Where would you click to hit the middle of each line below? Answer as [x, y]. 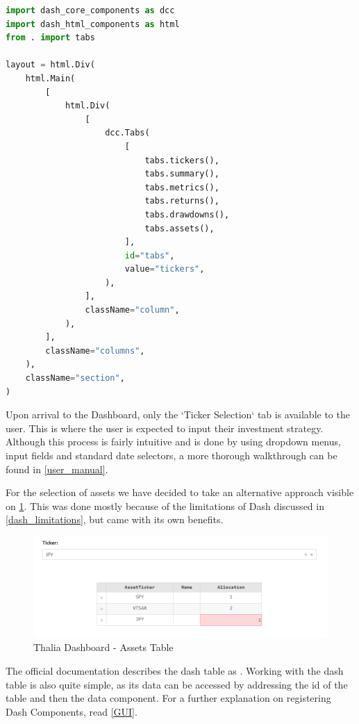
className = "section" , [75, 378]
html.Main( [50, 78]
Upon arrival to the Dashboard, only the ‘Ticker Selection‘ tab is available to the [178, 414]
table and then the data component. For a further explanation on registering [168, 698]
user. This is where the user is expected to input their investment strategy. [165, 428]
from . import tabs [50, 38]
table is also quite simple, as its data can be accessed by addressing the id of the [177, 684]
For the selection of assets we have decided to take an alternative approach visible [180, 492]
